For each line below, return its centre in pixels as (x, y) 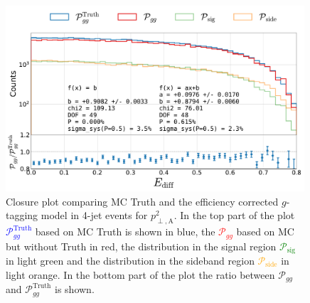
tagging (22, 215)
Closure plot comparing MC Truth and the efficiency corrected (142, 201)
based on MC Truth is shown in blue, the (125, 232)
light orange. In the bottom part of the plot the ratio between (140, 274)
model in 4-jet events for (94, 215)
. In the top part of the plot (234, 215)
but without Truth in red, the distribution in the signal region (141, 246)
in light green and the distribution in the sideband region (130, 260)
